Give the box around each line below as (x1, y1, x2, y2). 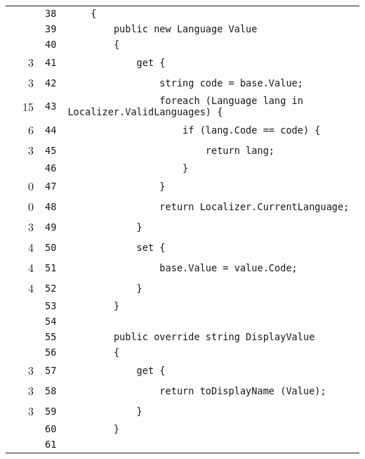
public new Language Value (113, 23, 258, 34)
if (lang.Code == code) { (182, 124, 321, 136)
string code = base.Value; (159, 77, 303, 89)
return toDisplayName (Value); (159, 384, 326, 396)
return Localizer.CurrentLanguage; (159, 200, 350, 212)
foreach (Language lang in (159, 95, 303, 106)
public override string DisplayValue (113, 331, 315, 342)
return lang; (205, 144, 275, 156)
